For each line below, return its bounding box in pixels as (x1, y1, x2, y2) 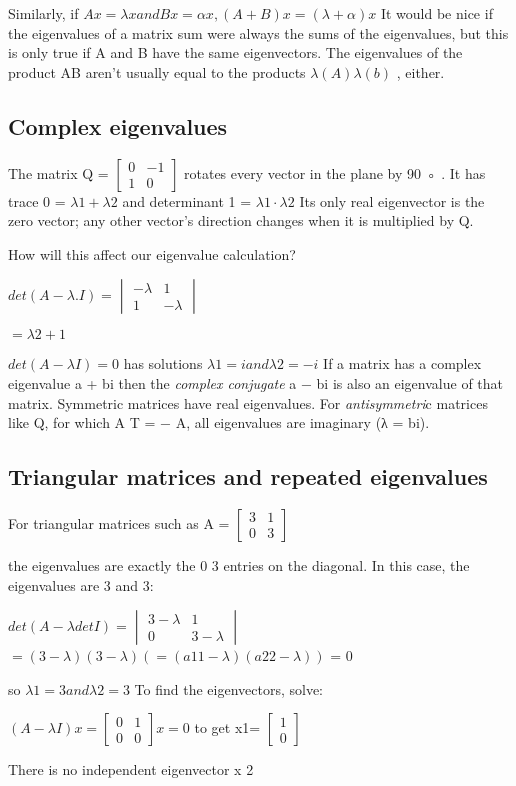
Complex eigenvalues (8, 110, 228, 141)
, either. (396, 61, 445, 82)
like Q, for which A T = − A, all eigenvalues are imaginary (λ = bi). (8, 412, 430, 433)
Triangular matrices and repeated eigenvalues (8, 461, 488, 492)
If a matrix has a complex (323, 353, 482, 374)
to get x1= (194, 717, 261, 738)
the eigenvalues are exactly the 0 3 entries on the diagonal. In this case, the (8, 554, 470, 575)
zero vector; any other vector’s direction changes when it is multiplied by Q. (8, 210, 474, 231)
